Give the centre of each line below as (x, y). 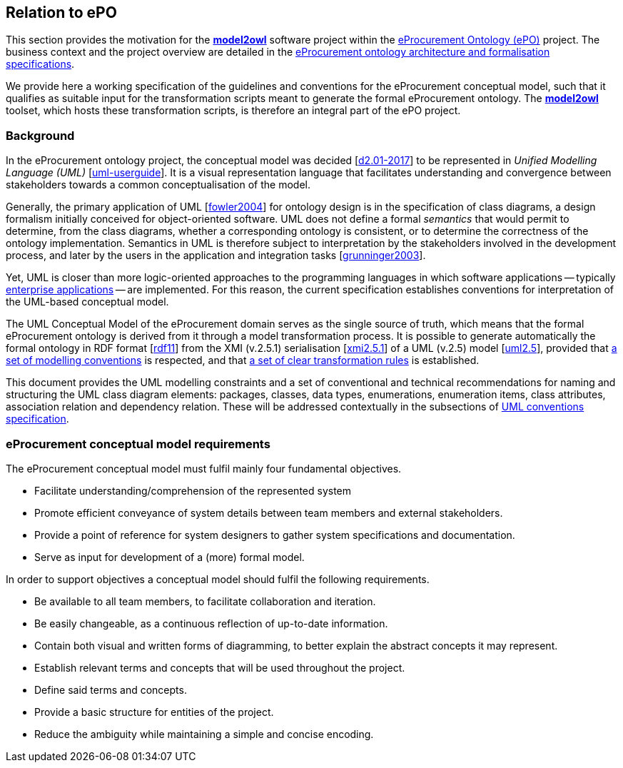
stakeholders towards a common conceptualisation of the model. (158, 185)
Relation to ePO (61, 12)
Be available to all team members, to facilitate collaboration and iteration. (205, 601)
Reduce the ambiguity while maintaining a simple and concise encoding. (204, 734)
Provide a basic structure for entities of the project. (154, 712)
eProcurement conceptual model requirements (138, 444)
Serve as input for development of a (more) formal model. (169, 557)
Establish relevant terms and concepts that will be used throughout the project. (220, 667)
